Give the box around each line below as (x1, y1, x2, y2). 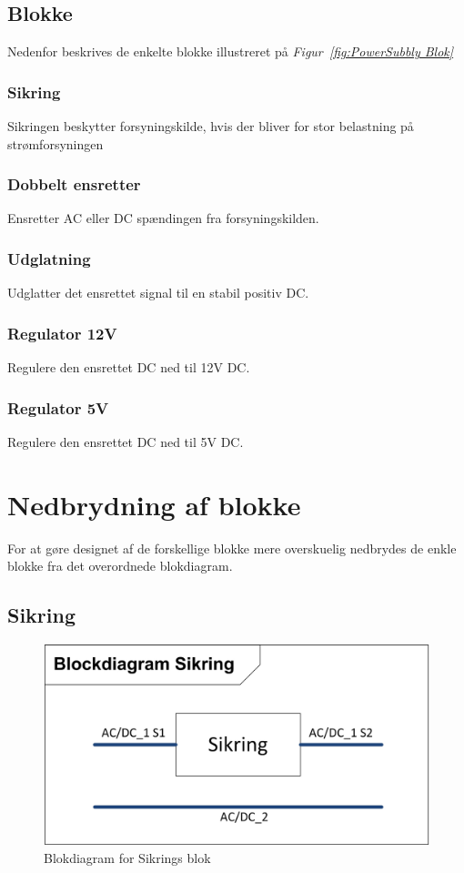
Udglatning (7, 247, 91, 269)
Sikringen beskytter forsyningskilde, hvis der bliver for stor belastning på (7, 117, 414, 136)
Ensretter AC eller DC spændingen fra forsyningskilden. (7, 208, 319, 228)
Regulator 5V (7, 396, 109, 419)
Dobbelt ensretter (7, 173, 141, 196)
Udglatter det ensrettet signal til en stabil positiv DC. (7, 283, 309, 302)
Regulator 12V (7, 321, 117, 344)
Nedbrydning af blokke (7, 485, 301, 523)
